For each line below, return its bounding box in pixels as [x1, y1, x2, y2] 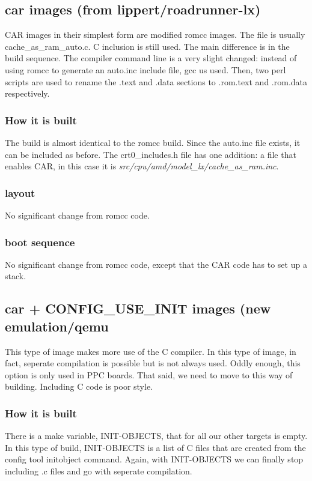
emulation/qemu [5, 316, 109, 335]
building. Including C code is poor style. [5, 380, 153, 393]
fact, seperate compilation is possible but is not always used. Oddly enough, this [5, 357, 301, 369]
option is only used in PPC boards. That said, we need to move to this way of [5, 368, 293, 381]
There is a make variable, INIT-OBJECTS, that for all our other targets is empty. [5, 429, 308, 442]
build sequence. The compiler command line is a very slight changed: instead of [5, 52, 297, 64]
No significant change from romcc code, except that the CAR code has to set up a [5, 258, 307, 270]
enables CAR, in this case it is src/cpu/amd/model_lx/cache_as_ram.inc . [5, 160, 279, 172]
